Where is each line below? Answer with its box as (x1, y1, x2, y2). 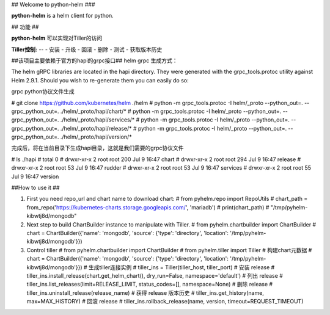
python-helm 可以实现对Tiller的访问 (11, 34, 103, 42)
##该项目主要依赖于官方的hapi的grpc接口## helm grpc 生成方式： (11, 57, 178, 64)
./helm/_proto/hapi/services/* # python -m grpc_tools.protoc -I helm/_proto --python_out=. (60, 116, 290, 123)
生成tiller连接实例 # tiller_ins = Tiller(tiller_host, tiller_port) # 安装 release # (89, 263, 275, 271)
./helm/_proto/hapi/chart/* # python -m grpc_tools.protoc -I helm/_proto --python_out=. (60, 107, 282, 115)
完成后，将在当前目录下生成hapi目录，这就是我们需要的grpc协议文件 (11, 144, 184, 152)
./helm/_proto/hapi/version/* (60, 133, 132, 140)
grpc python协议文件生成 (11, 88, 75, 95)
